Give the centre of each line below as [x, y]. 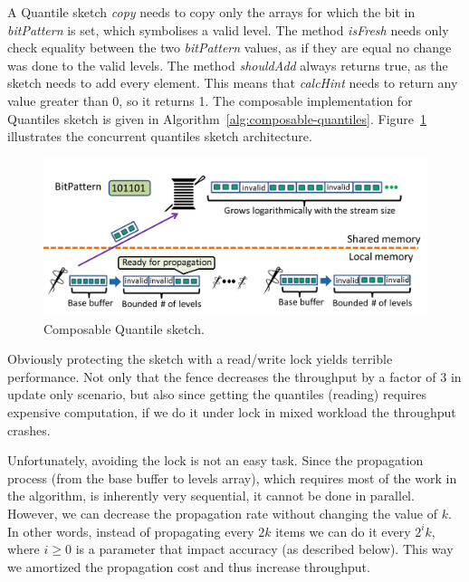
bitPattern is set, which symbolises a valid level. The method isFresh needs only [228, 29]
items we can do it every [343, 531]
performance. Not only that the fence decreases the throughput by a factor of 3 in [234, 376]
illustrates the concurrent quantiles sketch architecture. [160, 136]
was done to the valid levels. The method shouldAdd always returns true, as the [228, 65]
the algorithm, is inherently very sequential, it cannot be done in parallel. [211, 496]
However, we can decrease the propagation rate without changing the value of [223, 513]
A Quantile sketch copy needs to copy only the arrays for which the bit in [211, 12]
